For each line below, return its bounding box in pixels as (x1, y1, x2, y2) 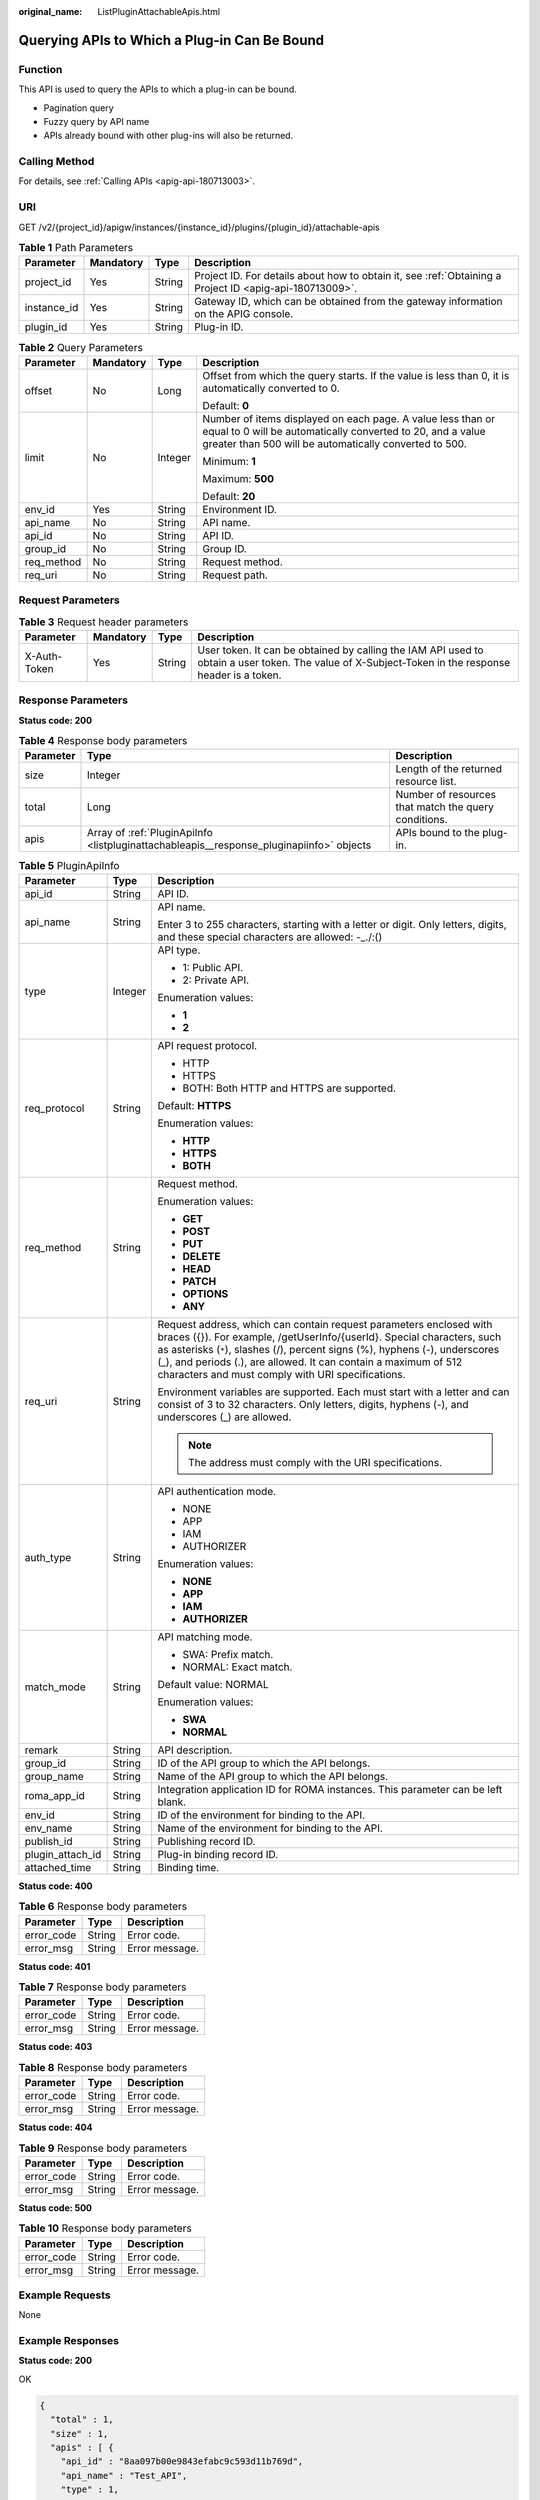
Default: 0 (202, 398, 250, 412)
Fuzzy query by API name (43, 115, 150, 127)
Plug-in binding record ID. (157, 1847, 279, 1861)
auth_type (24, 1550, 72, 1564)
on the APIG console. (193, 307, 294, 321)
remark (24, 1743, 59, 1757)
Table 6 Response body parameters (18, 1900, 188, 1914)
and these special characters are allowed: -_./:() (157, 930, 383, 944)
